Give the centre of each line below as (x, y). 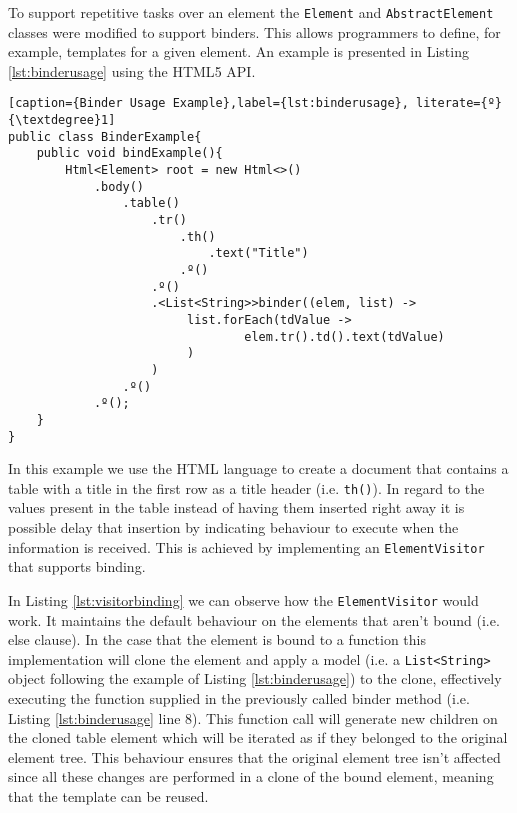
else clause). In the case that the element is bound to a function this (217, 639)
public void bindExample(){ (129, 153)
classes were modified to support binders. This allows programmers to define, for (254, 31)
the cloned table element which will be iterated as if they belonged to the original (258, 737)
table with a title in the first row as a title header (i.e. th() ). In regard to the (246, 487)
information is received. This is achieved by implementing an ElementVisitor (246, 546)
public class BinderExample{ (105, 136)
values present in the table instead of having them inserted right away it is (236, 507)
